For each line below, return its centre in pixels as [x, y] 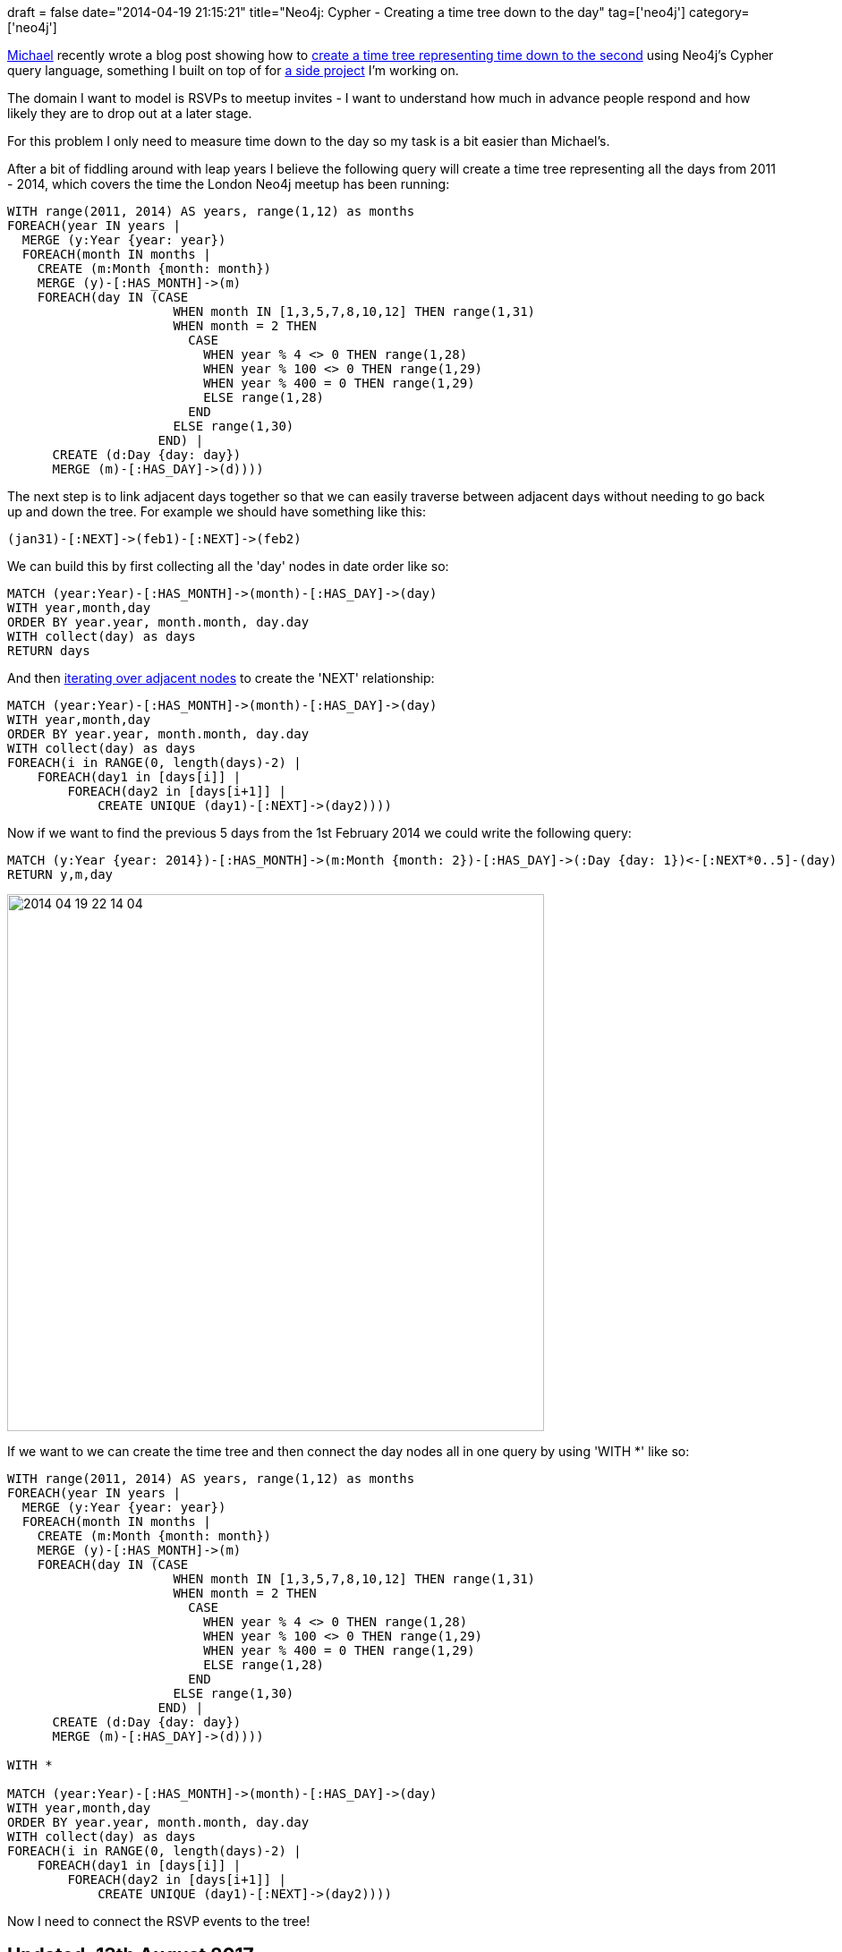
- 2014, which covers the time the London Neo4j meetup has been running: [229, 184]
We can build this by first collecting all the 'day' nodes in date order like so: [228, 566]
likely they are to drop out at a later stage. [130, 113]
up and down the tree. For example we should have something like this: [217, 511]
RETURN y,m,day [60, 874]
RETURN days [49, 651]
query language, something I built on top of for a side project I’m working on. [233, 70]
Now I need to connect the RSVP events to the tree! [159, 1921]
